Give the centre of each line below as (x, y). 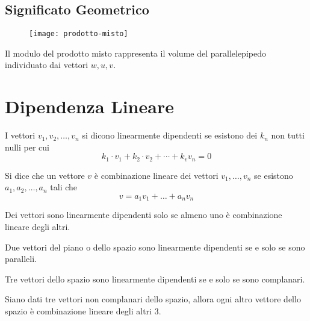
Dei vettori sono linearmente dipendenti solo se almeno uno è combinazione (144, 215)
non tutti (288, 135)
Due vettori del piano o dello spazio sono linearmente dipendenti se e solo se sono (155, 247)
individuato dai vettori (47, 65)
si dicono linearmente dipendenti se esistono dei (170, 135)
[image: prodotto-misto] (79, 34)
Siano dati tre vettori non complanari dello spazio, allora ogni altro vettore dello (153, 299)
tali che (64, 187)
